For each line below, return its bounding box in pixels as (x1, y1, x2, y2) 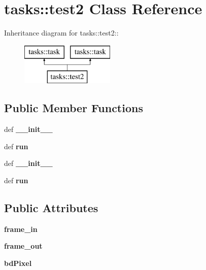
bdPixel (4, 257, 32, 268)
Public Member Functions (4, 100, 143, 116)
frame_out (4, 241, 43, 251)
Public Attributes (4, 199, 98, 215)
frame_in (4, 223, 38, 234)
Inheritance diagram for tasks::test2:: (4, 27, 119, 38)
